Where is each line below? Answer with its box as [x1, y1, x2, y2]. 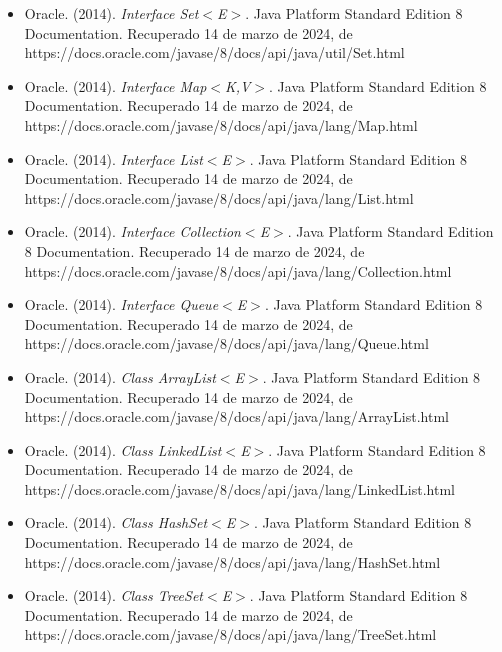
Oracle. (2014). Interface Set [24, 3, 199, 23]
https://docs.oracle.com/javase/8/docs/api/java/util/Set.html [24, 42, 405, 63]
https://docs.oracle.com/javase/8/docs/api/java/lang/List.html [24, 187, 414, 208]
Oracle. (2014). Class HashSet [24, 512, 208, 533]
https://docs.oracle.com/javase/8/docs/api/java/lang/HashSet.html [24, 551, 441, 572]
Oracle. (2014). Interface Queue [24, 294, 219, 315]
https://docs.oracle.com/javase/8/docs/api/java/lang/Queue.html [24, 333, 429, 354]
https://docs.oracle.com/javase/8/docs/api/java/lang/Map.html [24, 114, 418, 135]
